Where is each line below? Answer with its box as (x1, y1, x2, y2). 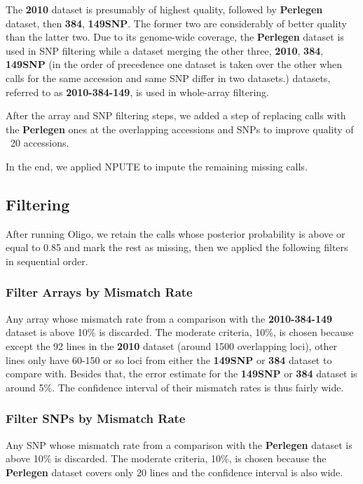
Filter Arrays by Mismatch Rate (6, 283, 193, 301)
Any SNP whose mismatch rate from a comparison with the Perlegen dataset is (6, 437, 352, 452)
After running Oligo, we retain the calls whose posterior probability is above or (6, 226, 345, 241)
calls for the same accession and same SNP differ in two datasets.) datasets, (6, 70, 331, 85)
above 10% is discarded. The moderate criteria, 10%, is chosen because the (6, 451, 327, 466)
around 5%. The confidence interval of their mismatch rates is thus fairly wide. (6, 379, 344, 394)
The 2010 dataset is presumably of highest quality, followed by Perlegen (6, 2, 323, 16)
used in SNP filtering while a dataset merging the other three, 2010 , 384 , (6, 43, 324, 58)
